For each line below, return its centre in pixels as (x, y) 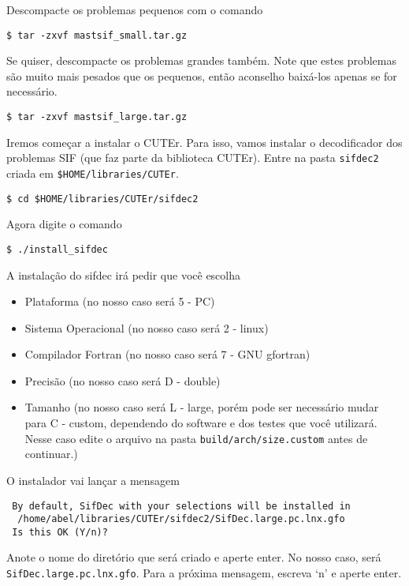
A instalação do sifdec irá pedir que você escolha (124, 274)
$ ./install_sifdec (57, 249)
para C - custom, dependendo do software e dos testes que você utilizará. (201, 423)
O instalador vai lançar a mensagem (93, 480)
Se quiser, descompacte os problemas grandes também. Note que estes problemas (201, 60)
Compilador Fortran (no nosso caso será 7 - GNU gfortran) (167, 354)
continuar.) (51, 454)
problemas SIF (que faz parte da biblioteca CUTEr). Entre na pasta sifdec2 (193, 158)
